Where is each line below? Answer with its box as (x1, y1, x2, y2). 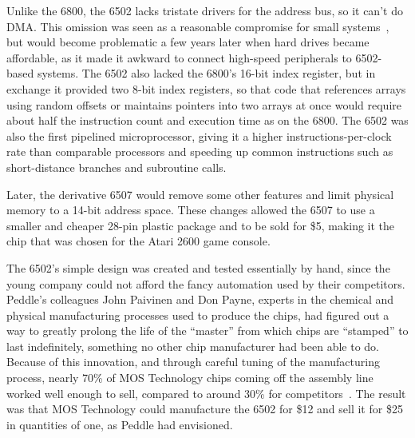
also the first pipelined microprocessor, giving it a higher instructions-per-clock (6, 127, 392, 144)
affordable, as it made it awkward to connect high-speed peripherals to (6, 49, 352, 66)
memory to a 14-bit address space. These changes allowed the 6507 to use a (6, 201, 375, 218)
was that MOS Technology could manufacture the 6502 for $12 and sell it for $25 (6, 400, 403, 417)
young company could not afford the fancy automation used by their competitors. (6, 275, 405, 292)
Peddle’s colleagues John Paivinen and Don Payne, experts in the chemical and (6, 291, 394, 308)
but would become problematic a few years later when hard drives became (6, 34, 370, 50)
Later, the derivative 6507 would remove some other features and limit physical (6, 185, 394, 202)
